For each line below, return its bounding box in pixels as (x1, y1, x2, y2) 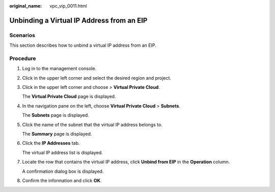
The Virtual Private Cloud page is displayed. (22, 93, 116, 100)
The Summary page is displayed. (22, 131, 92, 137)
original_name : (9, 3, 42, 9)
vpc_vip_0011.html (49, 3, 87, 9)
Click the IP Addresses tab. (22, 140, 80, 146)
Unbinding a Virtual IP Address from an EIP (9, 16, 148, 25)
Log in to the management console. (22, 66, 97, 72)
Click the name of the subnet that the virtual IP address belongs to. (22, 121, 162, 127)
